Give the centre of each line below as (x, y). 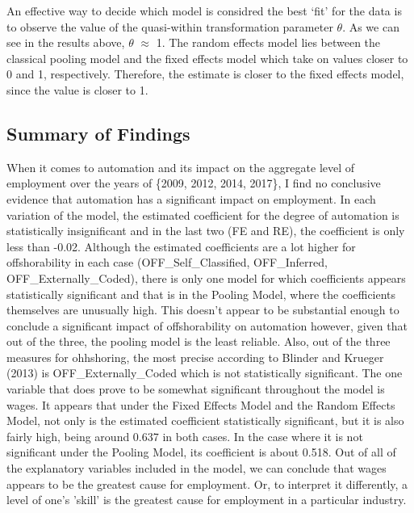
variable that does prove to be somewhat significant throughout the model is (196, 389)
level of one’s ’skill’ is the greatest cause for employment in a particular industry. (207, 500)
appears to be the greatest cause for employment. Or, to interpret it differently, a (207, 484)
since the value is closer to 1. (77, 89)
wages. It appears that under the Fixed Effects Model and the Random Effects (201, 404)
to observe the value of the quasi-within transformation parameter (170, 26)
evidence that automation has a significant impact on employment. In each (191, 198)
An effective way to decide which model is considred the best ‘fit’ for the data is (204, 11)
